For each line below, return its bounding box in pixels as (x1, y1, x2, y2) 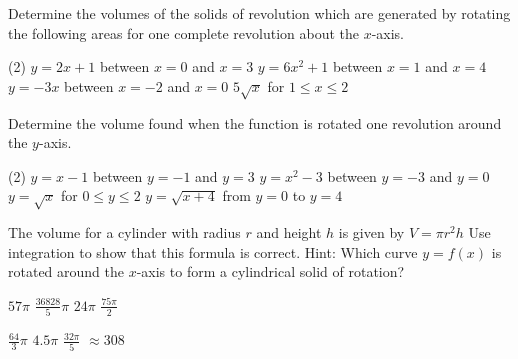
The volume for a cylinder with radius (8, 222, 241, 243)
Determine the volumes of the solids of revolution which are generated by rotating (8, 3, 511, 23)
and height (256, 222, 322, 243)
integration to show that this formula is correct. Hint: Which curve (8, 241, 418, 262)
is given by (338, 222, 405, 243)
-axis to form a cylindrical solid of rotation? (136, 261, 405, 282)
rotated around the (8, 261, 124, 282)
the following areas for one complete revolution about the (8, 22, 359, 43)
